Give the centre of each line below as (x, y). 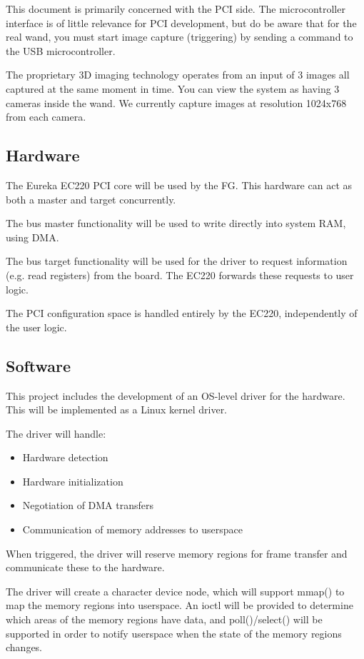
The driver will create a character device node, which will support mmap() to (175, 591)
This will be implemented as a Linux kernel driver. (117, 409)
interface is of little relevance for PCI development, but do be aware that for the (181, 22)
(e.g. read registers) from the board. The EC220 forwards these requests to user (180, 275)
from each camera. (46, 117)
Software (39, 365)
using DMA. (32, 237)
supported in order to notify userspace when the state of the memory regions (174, 633)
